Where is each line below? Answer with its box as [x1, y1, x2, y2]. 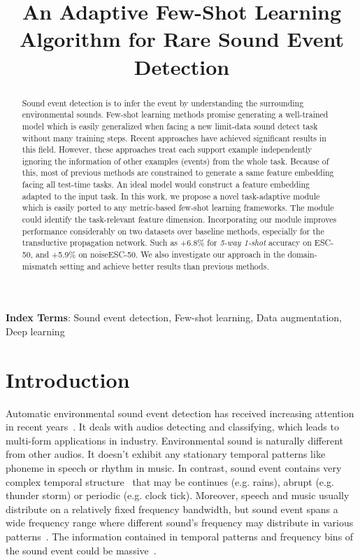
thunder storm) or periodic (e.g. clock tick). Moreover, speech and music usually [6, 488, 350, 503]
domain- [287, 248, 317, 260]
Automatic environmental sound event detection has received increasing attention [6, 405, 354, 420]
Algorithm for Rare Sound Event [19, 24, 345, 53]
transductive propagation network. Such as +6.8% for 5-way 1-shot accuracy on [22, 237, 312, 248]
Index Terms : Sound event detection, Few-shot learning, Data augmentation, [6, 310, 343, 325]
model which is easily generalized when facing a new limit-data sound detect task [22, 120, 318, 132]
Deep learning [6, 323, 65, 338]
